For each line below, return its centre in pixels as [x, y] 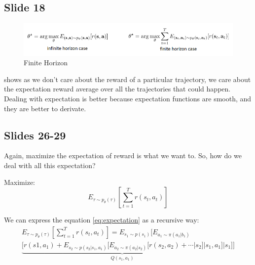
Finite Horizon [46, 63]
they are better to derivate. [45, 108]
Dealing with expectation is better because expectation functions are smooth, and [128, 99]
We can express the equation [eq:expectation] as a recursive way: [102, 220]
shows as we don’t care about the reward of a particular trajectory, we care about [127, 79]
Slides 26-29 [35, 135]
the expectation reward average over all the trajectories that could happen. [117, 89]
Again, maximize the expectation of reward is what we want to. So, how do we [123, 155]
